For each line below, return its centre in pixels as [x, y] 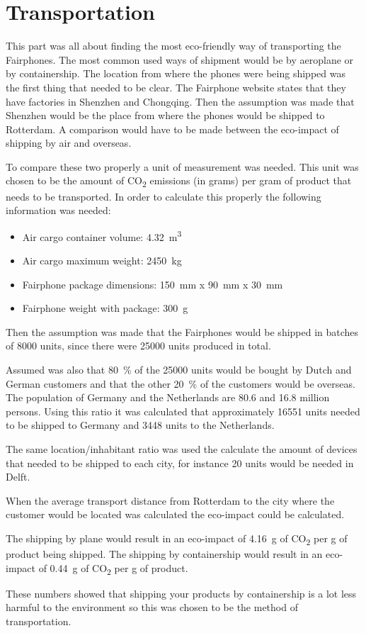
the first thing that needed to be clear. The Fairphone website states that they [176, 87]
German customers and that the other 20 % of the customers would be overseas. [181, 383]
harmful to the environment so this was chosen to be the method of [152, 607]
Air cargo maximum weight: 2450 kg [102, 261]
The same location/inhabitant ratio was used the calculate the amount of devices [182, 448]
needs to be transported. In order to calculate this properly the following [164, 196]
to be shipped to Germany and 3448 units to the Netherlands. [140, 425]
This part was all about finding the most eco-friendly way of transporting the [173, 46]
